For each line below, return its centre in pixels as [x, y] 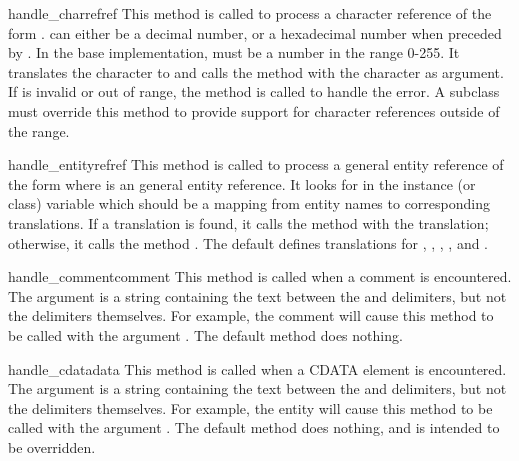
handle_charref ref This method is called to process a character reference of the [250, 13]
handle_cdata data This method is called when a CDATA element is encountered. [257, 368]
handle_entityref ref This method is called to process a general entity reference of [256, 164]
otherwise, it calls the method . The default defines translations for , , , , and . [248, 242]
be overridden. [52, 446]
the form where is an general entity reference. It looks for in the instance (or [242, 183]
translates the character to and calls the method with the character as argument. [256, 71]
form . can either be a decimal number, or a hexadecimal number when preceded [255, 32]
